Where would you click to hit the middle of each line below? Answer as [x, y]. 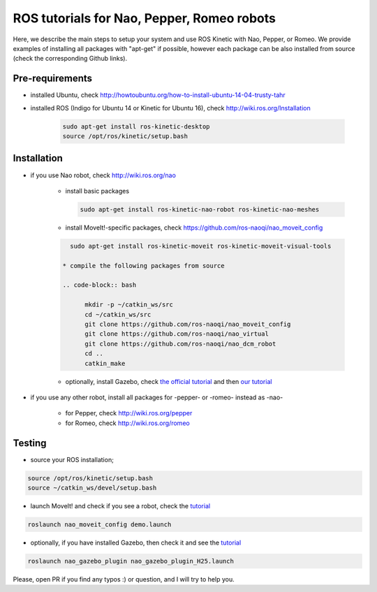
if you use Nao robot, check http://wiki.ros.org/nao [103, 175]
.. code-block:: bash [99, 285]
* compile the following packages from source [143, 266]
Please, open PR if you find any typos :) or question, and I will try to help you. [124, 579]
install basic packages [97, 191]
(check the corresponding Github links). [70, 59]
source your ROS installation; [72, 459]
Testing [30, 443]
